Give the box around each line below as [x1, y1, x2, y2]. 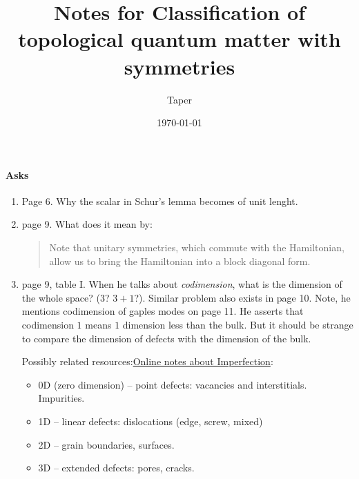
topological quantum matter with [18, 25, 341, 53]
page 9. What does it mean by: [21, 217, 153, 231]
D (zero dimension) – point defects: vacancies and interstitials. [43, 377, 307, 391]
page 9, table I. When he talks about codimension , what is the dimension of [21, 277, 342, 291]
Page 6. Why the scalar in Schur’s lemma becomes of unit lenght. [21, 193, 298, 208]
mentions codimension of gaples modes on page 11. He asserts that [21, 304, 304, 318]
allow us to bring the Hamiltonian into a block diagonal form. [49, 253, 311, 268]
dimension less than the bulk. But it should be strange [122, 317, 353, 332]
